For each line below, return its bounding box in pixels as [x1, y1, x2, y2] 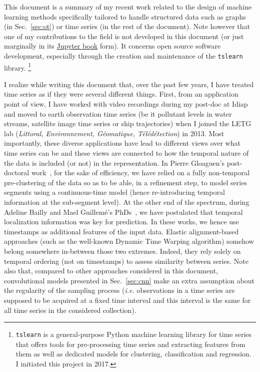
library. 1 [4, 61, 31, 73]
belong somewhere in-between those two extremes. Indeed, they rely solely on [4, 245, 241, 256]
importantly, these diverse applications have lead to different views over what [4, 138, 240, 148]
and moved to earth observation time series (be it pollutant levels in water [4, 108, 232, 119]
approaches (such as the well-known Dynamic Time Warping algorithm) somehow [4, 236, 254, 246]
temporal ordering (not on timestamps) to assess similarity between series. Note [4, 255, 248, 266]
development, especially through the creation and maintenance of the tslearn [4, 50, 243, 61]
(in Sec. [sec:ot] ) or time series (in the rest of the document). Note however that [4, 21, 250, 32]
